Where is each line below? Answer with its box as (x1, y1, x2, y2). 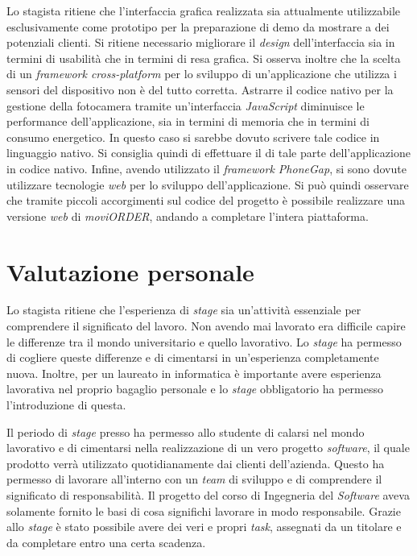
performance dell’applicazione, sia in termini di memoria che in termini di (6, 113, 370, 130)
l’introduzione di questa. (6, 396, 126, 413)
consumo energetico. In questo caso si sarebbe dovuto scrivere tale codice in (6, 128, 380, 145)
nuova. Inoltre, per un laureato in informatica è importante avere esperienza (6, 364, 382, 381)
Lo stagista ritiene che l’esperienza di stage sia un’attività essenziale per (6, 301, 361, 318)
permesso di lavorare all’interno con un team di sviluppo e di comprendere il (6, 471, 382, 488)
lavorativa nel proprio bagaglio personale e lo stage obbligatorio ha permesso (6, 380, 384, 397)
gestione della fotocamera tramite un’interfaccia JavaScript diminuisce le (6, 97, 365, 114)
